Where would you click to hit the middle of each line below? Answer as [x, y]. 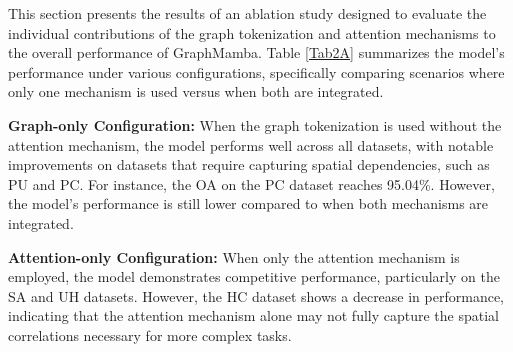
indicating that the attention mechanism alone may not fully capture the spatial [253, 315]
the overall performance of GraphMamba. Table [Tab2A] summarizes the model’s [256, 52]
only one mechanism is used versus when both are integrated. [196, 91]
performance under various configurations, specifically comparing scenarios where [256, 71]
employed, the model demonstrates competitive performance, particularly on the [254, 276]
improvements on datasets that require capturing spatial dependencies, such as [249, 164]
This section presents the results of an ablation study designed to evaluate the [247, 13]
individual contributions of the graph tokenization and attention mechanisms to [252, 32]
